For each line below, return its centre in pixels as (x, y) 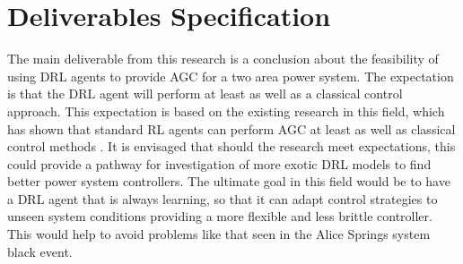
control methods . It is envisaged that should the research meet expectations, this (231, 146)
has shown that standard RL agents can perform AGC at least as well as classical (231, 128)
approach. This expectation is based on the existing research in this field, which (226, 111)
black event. (40, 251)
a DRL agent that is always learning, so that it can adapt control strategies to (223, 198)
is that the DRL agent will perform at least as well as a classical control (205, 94)
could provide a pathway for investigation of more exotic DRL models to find (219, 163)
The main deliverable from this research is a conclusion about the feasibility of (223, 59)
